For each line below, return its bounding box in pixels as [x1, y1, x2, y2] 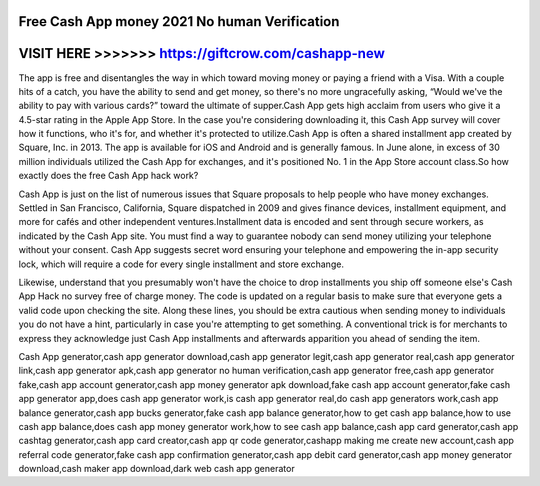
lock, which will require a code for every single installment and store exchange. [18, 258, 345, 270]
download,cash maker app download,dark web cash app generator [18, 463, 295, 475]
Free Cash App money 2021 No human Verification [18, 13, 340, 30]
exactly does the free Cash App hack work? [18, 170, 199, 182]
